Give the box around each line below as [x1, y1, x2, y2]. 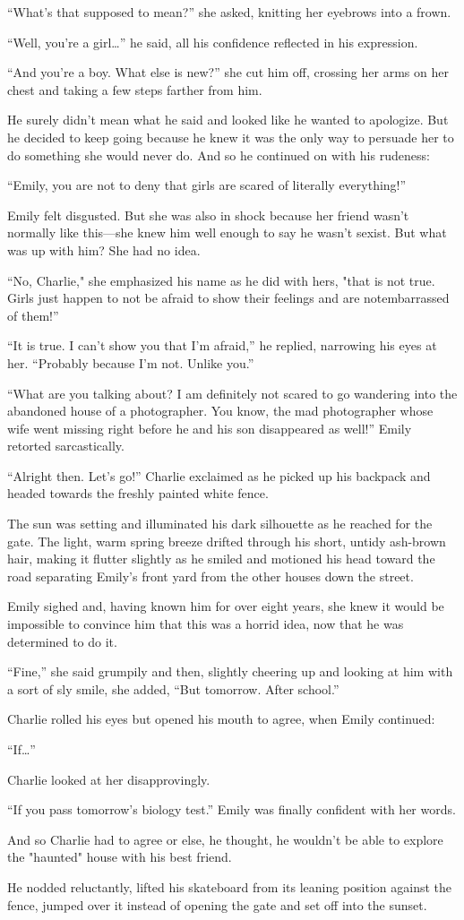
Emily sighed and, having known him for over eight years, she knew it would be [7, 597, 444, 615]
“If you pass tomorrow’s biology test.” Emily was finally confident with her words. [7, 800, 456, 819]
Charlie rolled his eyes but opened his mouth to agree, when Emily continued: [7, 709, 435, 728]
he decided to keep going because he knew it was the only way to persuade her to [7, 127, 454, 146]
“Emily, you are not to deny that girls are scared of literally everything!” [7, 176, 407, 194]
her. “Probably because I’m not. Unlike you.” [7, 353, 254, 372]
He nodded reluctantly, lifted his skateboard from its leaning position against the [7, 877, 452, 896]
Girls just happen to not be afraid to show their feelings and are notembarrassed [7, 288, 450, 307]
